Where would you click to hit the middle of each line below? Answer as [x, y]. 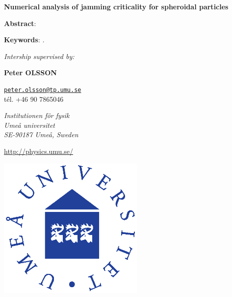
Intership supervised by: [39, 56]
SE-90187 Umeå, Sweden [41, 134]
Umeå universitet [29, 125]
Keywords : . [24, 40]
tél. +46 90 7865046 [34, 99]
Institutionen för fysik [37, 115]
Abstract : [20, 23]
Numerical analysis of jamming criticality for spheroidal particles [116, 6]
